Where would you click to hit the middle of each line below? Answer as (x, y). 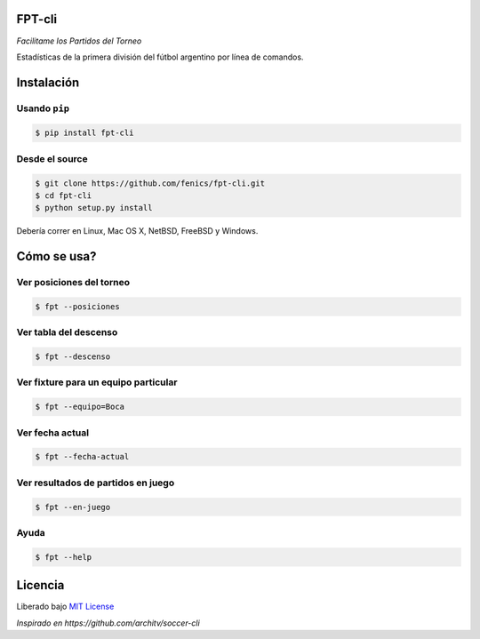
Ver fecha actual (52, 433)
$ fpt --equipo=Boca (80, 407)
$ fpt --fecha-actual (82, 457)
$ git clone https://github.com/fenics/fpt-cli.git (150, 183)
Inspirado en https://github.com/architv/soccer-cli (108, 623)
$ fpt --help (64, 557)
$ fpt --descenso (73, 357)
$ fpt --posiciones (77, 306)
